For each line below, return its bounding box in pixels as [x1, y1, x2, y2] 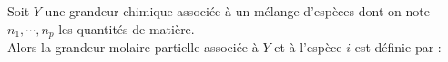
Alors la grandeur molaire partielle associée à [7, 38, 259, 57]
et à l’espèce [274, 38, 342, 57]
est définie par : [354, 38, 442, 57]
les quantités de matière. [58, 19, 195, 38]
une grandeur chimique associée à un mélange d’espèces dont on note [45, 2, 430, 20]
